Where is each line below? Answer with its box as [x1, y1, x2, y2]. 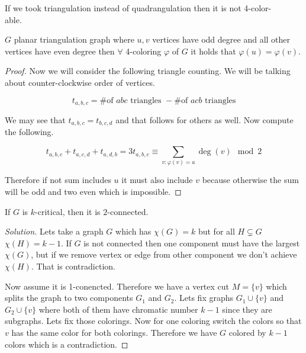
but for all [198, 225, 235, 238]
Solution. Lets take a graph [5, 225, 104, 238]
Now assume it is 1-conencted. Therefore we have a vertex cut [5, 280, 230, 292]
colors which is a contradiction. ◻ [5, 338, 128, 350]
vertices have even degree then [5, 44, 115, 57]
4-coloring [125, 44, 162, 57]
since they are [222, 303, 272, 315]
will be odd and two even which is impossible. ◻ [5, 185, 182, 197]
